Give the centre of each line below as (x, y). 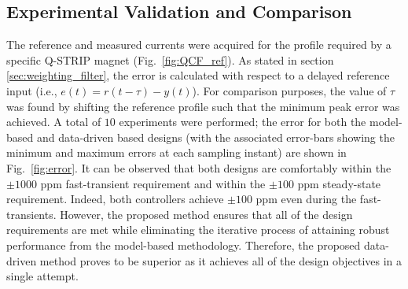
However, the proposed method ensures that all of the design (206, 214)
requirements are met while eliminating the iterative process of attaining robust (198, 230)
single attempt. (42, 276)
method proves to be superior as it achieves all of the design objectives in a (221, 260)
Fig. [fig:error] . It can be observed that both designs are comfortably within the (199, 167)
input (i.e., (32, 90)
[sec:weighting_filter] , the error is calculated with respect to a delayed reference (198, 75)
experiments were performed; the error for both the (243, 122)
